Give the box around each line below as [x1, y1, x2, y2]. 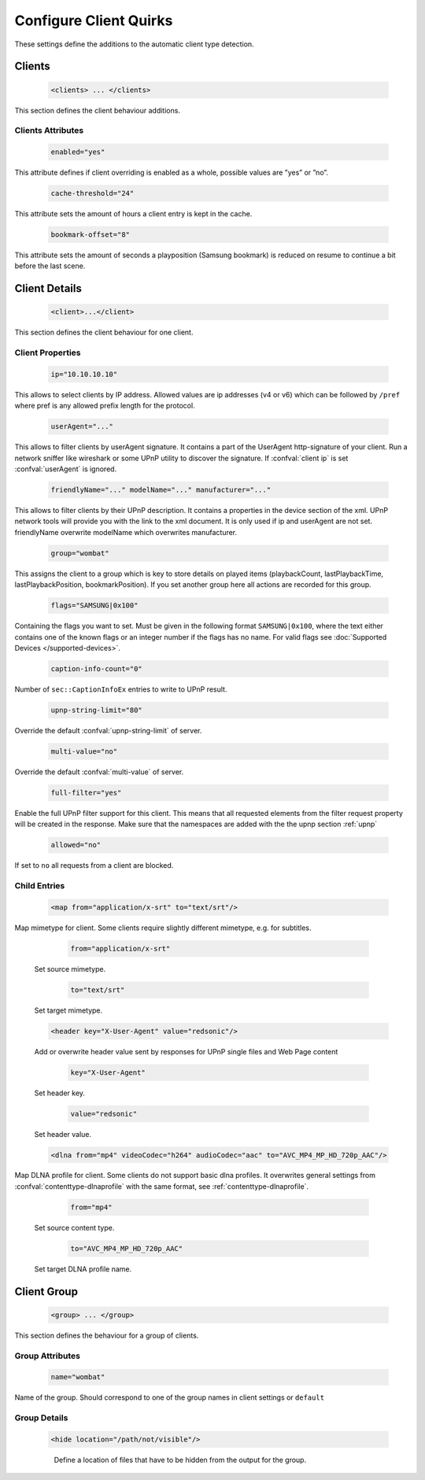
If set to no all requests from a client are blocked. [14, 861, 174, 870]
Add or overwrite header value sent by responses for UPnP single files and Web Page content [34, 1046, 338, 1056]
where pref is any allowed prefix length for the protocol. [14, 401, 196, 411]
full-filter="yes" [50, 788, 122, 797]
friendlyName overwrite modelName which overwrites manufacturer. [14, 527, 238, 537]
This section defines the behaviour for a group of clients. [14, 1331, 199, 1340]
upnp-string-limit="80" [50, 705, 143, 714]
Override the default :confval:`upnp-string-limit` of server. [14, 725, 202, 735]
